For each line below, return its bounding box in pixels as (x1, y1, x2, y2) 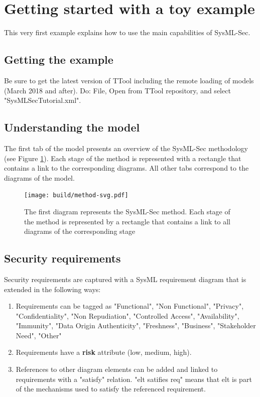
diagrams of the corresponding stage (24, 226, 136, 236)
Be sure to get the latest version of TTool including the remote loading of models (4, 75, 254, 85)
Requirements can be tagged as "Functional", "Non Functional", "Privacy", (16, 301, 244, 311)
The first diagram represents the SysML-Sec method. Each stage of (24, 206, 230, 216)
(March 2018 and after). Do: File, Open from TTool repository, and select (4, 85, 231, 95)
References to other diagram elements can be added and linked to (16, 364, 218, 374)
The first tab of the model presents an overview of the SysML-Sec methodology (4, 143, 248, 153)
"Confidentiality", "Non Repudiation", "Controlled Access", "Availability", (16, 310, 239, 321)
